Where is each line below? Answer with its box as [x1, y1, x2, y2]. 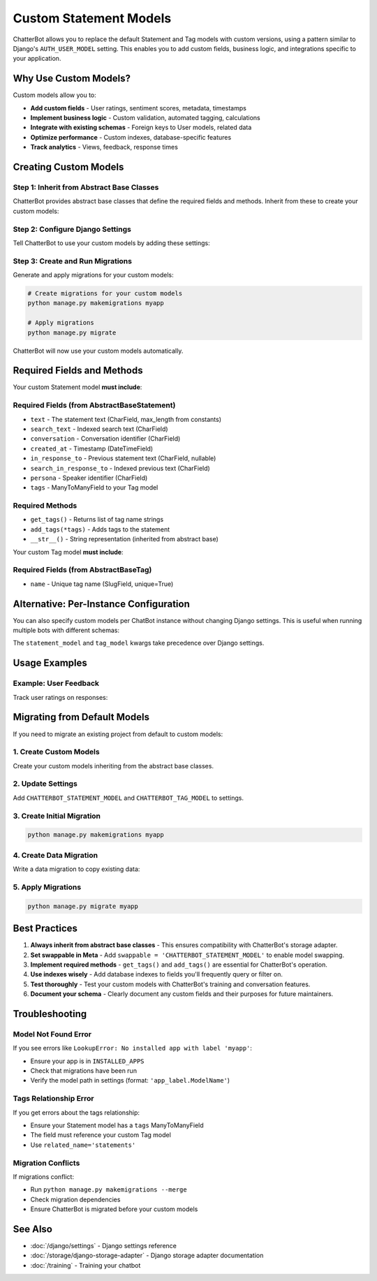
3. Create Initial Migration [13, 811, 101, 821]
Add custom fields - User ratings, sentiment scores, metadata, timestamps [30, 103, 247, 112]
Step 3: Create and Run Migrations [13, 256, 133, 265]
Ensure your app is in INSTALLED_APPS [30, 1057, 145, 1065]
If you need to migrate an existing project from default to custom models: [13, 730, 223, 738]
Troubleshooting [13, 1008, 87, 1020]
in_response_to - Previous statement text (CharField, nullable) [30, 454, 216, 462]
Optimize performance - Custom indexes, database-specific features [30, 133, 232, 141]
